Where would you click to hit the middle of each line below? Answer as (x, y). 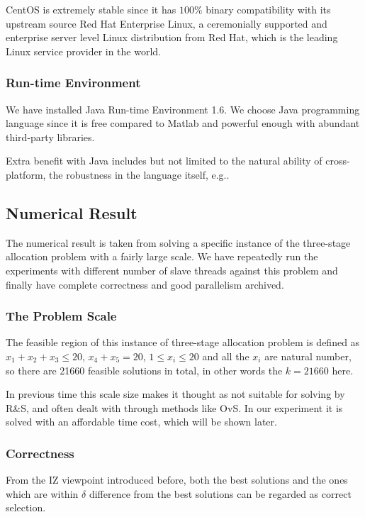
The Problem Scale (61, 316)
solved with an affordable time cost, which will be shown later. (141, 422)
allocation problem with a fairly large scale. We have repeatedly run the (162, 256)
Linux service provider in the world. (84, 51)
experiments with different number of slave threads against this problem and (172, 270)
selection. (26, 507)
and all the (226, 356)
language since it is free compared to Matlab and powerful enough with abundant (183, 123)
